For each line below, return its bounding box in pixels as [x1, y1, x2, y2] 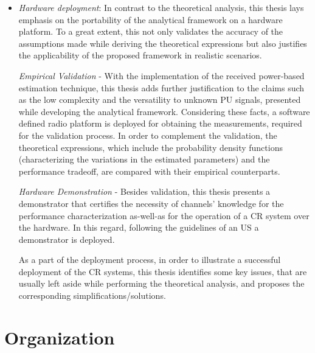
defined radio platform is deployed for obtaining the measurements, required [18, 117, 302, 130]
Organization [4, 324, 115, 349]
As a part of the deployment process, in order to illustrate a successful [18, 253, 281, 266]
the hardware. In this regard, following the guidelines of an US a [18, 221, 259, 234]
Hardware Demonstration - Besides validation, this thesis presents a [18, 185, 271, 198]
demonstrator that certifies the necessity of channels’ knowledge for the [18, 197, 284, 209]
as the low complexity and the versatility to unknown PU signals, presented [18, 93, 301, 106]
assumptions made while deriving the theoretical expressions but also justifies [18, 37, 307, 49]
